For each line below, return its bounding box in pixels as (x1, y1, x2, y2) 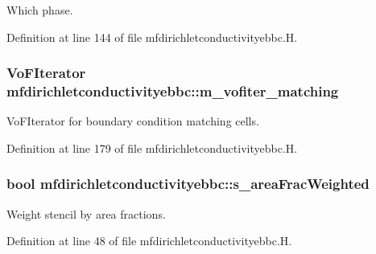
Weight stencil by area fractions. (6, 205, 166, 222)
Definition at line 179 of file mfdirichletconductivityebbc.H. (6, 139, 298, 156)
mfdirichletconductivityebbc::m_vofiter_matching (6, 81, 339, 101)
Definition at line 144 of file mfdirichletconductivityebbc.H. (6, 28, 298, 45)
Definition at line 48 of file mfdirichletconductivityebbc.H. (6, 232, 292, 249)
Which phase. (6, 2, 73, 18)
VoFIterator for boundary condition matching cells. (6, 113, 259, 129)
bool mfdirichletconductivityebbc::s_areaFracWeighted (6, 174, 370, 194)
